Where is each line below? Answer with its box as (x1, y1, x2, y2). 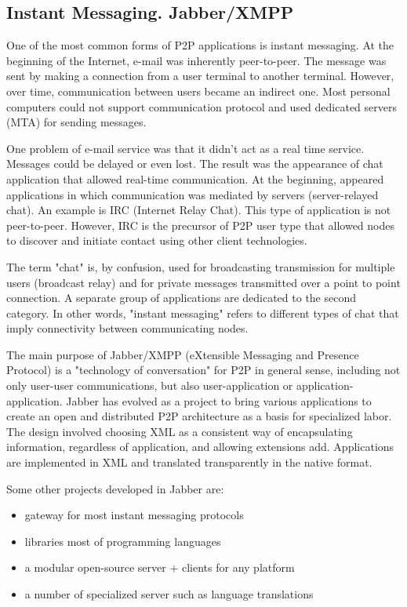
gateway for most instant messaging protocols (24, 507, 244, 523)
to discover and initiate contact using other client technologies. (6, 232, 307, 249)
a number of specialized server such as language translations (24, 586, 314, 602)
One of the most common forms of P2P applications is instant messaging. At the (6, 37, 394, 53)
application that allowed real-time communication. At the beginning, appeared (6, 170, 384, 187)
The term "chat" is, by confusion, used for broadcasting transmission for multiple (6, 258, 395, 274)
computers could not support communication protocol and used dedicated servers (6, 98, 397, 114)
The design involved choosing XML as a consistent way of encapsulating (6, 423, 353, 439)
